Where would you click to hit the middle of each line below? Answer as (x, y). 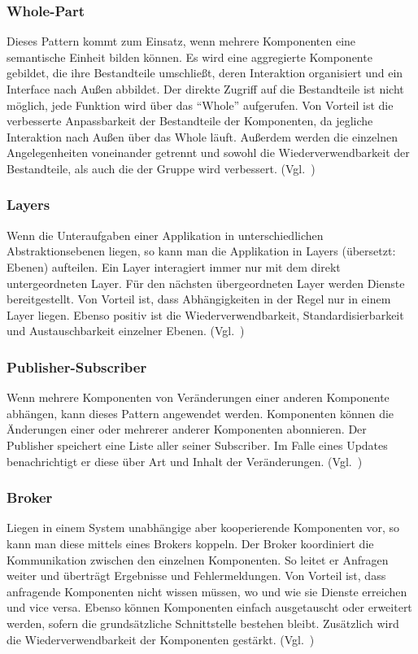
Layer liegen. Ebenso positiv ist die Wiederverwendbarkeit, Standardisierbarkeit (205, 314)
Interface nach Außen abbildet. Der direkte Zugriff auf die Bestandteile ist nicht (205, 89)
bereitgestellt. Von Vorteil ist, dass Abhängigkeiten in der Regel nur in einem (199, 299)
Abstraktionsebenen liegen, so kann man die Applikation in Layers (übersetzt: (201, 251)
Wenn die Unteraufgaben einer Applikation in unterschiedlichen (165, 235)
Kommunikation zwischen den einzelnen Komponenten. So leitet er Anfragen (198, 559)
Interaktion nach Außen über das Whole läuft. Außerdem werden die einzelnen (202, 136)
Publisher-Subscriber (77, 366)
